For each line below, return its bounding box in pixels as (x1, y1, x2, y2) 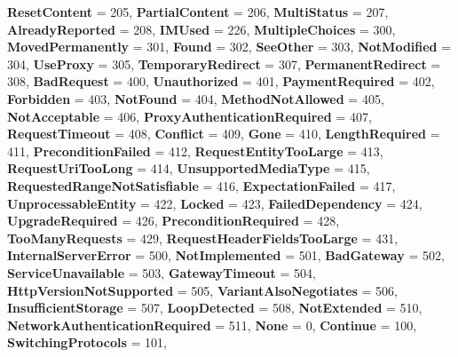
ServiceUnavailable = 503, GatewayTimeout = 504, (7, 263, 316, 282)
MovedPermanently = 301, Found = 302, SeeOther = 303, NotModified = (7, 37, 452, 56)
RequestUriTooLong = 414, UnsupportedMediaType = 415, (7, 159, 370, 178)
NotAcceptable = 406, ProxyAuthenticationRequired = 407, (7, 107, 372, 125)
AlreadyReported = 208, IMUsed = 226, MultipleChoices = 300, (7, 20, 396, 38)
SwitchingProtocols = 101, (7, 333, 167, 352)
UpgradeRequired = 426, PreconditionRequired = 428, (7, 211, 340, 230)
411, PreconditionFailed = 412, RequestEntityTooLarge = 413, (7, 141, 383, 160)
